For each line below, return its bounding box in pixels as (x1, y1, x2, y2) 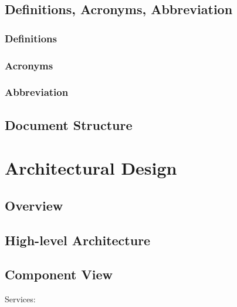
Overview (5, 196, 63, 214)
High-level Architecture (5, 231, 151, 249)
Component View (5, 265, 113, 283)
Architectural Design (5, 156, 177, 180)
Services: (5, 293, 36, 305)
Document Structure (5, 115, 133, 134)
